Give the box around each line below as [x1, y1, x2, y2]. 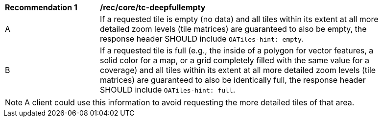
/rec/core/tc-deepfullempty [100, 2, 206, 12]
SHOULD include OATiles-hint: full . [100, 85, 236, 95]
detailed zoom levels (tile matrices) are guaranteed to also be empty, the [100, 24, 367, 34]
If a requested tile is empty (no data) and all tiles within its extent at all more [100, 14, 379, 24]
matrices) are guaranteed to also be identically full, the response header [100, 75, 366, 85]
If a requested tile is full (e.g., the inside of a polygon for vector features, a [100, 46, 374, 55]
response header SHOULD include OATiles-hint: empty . [100, 34, 304, 44]
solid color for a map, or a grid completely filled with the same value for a [100, 55, 369, 65]
